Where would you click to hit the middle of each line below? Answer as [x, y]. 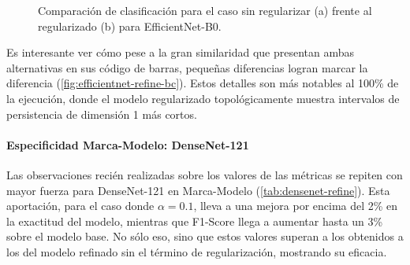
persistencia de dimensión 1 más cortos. [102, 114]
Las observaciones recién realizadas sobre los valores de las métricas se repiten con [205, 174]
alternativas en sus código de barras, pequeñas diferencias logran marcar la [187, 67]
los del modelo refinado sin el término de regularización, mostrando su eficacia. [197, 251]
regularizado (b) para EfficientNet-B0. [130, 26]
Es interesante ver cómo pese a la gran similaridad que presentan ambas [181, 52]
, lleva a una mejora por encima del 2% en [296, 206]
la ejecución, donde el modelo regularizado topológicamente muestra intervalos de [203, 98]
